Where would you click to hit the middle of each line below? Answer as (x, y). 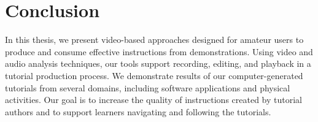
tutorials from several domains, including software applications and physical (148, 87)
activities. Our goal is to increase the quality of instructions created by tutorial (153, 100)
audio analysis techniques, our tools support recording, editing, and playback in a (158, 63)
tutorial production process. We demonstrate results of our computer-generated (154, 75)
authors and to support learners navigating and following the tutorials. (138, 111)
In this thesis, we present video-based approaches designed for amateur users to (154, 40)
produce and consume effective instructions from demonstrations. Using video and (159, 51)
